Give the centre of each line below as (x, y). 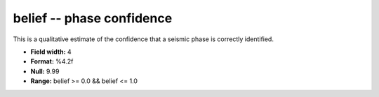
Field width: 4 (51, 52)
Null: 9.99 (45, 71)
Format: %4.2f (52, 61)
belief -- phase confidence (93, 18)
